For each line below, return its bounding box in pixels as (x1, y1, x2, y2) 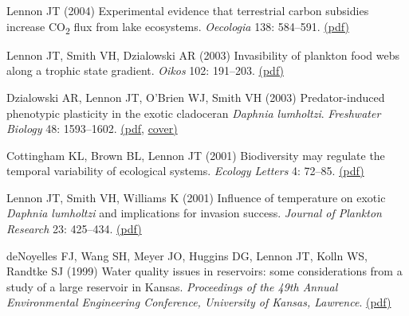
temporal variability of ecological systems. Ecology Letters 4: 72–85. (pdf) (6, 162, 364, 179)
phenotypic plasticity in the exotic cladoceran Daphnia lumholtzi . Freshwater (6, 104, 381, 121)
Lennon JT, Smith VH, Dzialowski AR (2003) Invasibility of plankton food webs (6, 46, 399, 63)
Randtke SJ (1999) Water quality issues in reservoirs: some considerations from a (6, 263, 403, 279)
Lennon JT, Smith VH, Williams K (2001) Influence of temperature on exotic (6, 189, 386, 205)
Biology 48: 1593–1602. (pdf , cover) (6, 120, 178, 137)
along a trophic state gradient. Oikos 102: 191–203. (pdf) (6, 62, 285, 79)
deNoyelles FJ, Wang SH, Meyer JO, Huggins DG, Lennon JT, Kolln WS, (6, 247, 368, 263)
